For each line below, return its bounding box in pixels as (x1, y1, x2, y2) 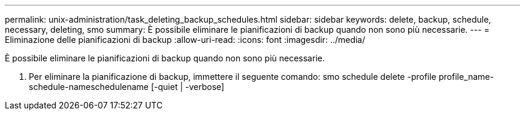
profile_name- (438, 72, 494, 82)
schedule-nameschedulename (29, 82, 149, 92)
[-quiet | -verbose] (150, 82, 225, 92)
